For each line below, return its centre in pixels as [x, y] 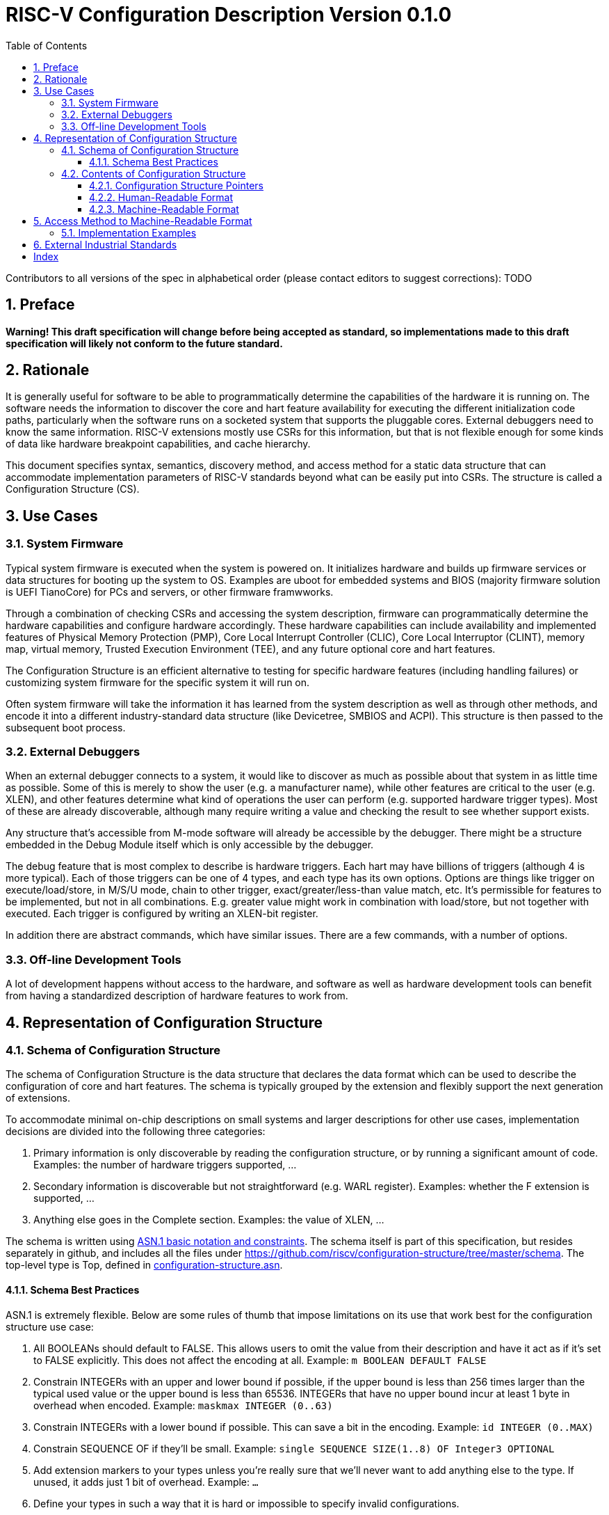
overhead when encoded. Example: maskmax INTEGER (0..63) [183, 1405]
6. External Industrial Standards [105, 244]
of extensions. [38, 1098]
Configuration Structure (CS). [73, 489]
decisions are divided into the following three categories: [136, 1132]
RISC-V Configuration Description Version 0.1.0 [229, 15]
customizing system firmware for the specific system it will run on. [158, 682]
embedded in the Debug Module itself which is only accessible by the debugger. [190, 845]
